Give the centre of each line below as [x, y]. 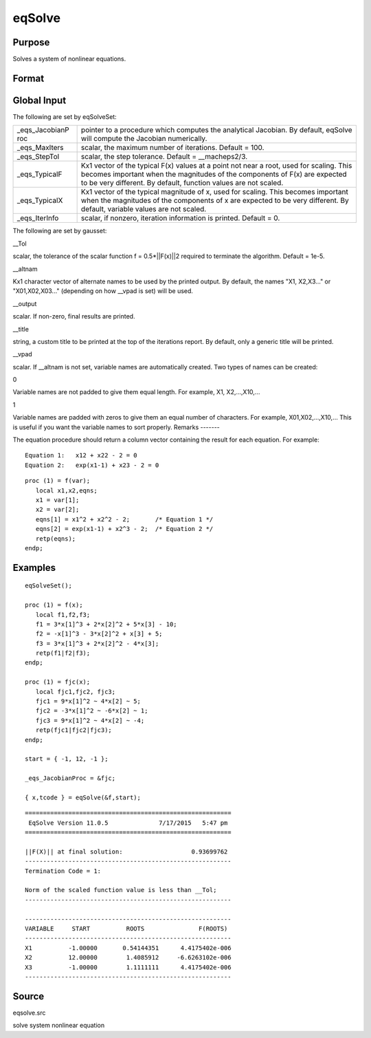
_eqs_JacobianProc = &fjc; [70, 778]
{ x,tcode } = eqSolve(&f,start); [83, 797]
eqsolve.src [29, 1013]
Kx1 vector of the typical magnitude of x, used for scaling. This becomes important [214, 192]
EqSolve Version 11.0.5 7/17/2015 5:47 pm [128, 823]
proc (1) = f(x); [54, 605]
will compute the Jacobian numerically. [144, 139]
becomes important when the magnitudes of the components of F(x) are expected [214, 174]
